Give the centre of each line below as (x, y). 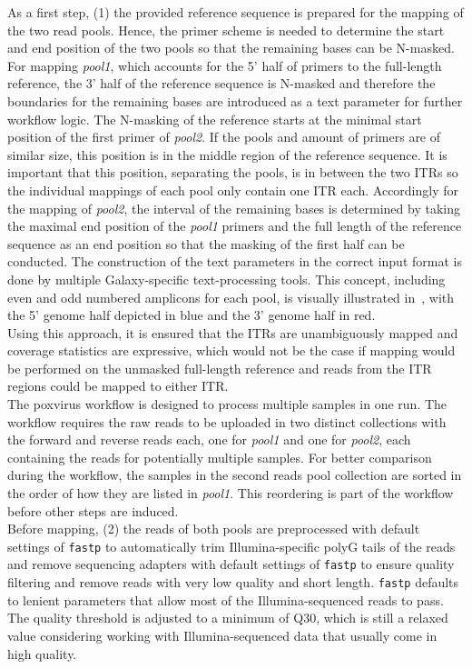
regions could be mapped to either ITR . (118, 386)
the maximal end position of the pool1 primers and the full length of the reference (235, 226)
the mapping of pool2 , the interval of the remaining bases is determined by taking (234, 208)
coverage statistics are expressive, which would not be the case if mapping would (231, 350)
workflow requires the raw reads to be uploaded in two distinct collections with (227, 421)
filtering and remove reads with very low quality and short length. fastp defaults (233, 582)
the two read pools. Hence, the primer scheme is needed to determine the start (226, 30)
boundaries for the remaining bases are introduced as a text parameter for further (235, 100)
